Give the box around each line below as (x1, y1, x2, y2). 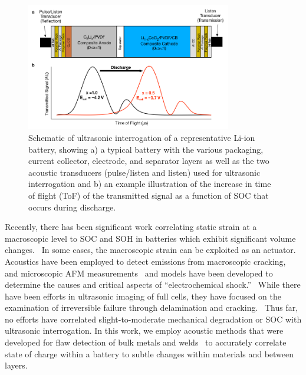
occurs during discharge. (28, 200, 116, 213)
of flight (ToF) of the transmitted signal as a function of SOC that (28, 189, 269, 201)
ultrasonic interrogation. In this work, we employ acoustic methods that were (5, 324, 284, 337)
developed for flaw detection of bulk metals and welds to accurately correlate (5, 336, 287, 348)
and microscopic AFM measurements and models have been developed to (5, 267, 273, 279)
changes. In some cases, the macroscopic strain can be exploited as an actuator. (5, 244, 296, 256)
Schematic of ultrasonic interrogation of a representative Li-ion (28, 131, 255, 143)
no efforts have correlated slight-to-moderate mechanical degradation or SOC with (5, 312, 302, 325)
